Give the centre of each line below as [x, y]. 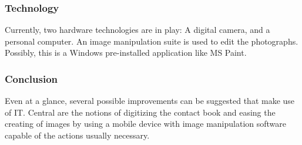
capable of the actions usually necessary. [77, 135]
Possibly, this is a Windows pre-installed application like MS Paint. [126, 53]
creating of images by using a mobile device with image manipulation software [146, 124]
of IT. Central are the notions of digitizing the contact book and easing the [140, 112]
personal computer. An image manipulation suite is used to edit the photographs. [152, 41]
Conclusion [31, 78]
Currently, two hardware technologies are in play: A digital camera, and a [137, 30]
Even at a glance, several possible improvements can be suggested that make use [150, 101]
